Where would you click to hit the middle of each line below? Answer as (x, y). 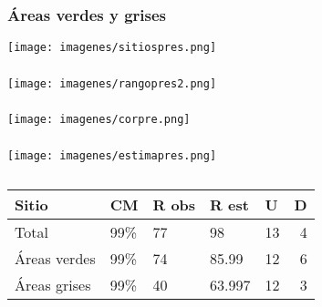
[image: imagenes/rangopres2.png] (112, 83)
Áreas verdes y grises (87, 14)
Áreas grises (53, 284)
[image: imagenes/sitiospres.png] (112, 48)
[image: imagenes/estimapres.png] (112, 155)
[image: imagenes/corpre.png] (99, 120)
